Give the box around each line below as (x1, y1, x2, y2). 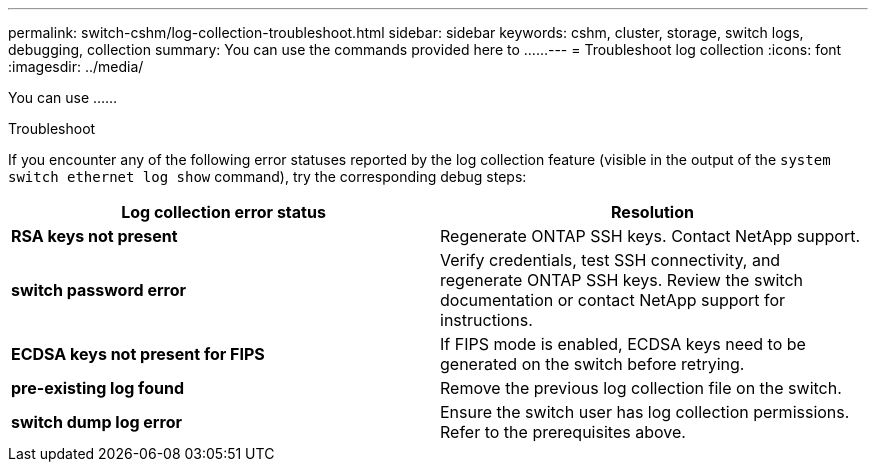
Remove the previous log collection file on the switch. (440, 378, 842, 398)
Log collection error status (121, 202, 326, 222)
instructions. (440, 310, 533, 330)
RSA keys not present (11, 226, 178, 246)
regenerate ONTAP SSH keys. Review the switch (440, 270, 804, 290)
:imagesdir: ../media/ (8, 58, 144, 75)
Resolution (611, 202, 694, 222)
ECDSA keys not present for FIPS (11, 344, 265, 364)
